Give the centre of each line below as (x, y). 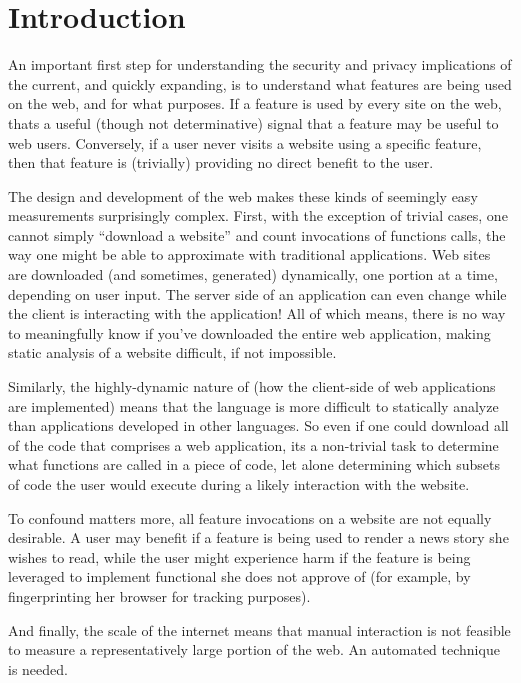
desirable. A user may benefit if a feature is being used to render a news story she (258, 537)
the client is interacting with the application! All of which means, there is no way (257, 313)
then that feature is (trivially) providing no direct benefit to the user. (221, 162)
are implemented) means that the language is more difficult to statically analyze (253, 405)
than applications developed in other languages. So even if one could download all (258, 425)
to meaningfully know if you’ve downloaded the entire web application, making (249, 332)
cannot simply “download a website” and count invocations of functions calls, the (257, 234)
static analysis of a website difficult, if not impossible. (172, 352)
